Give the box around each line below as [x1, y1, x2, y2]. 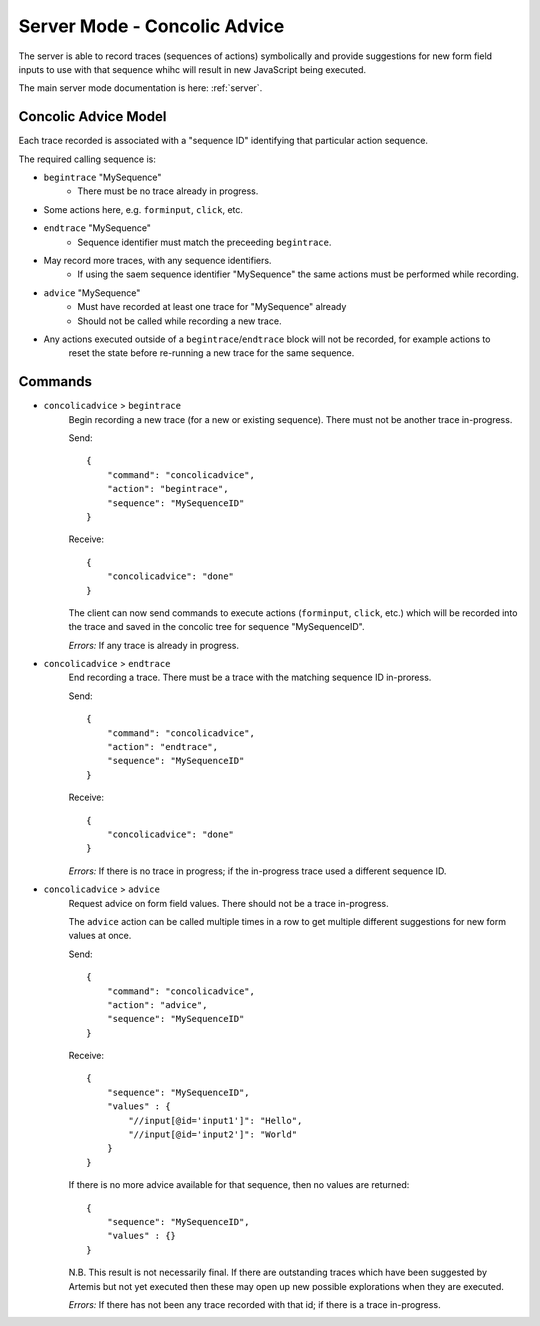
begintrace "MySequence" [43, 171, 162, 184]
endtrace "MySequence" [43, 222, 152, 234]
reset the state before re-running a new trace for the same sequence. [68, 347, 355, 359]
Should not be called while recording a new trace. [77, 315, 282, 327]
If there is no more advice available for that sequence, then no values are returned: [68, 1179, 410, 1191]
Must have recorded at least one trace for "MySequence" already [77, 301, 347, 313]
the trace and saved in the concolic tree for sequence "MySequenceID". [68, 621, 365, 633]
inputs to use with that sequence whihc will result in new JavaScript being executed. [18, 63, 367, 75]
